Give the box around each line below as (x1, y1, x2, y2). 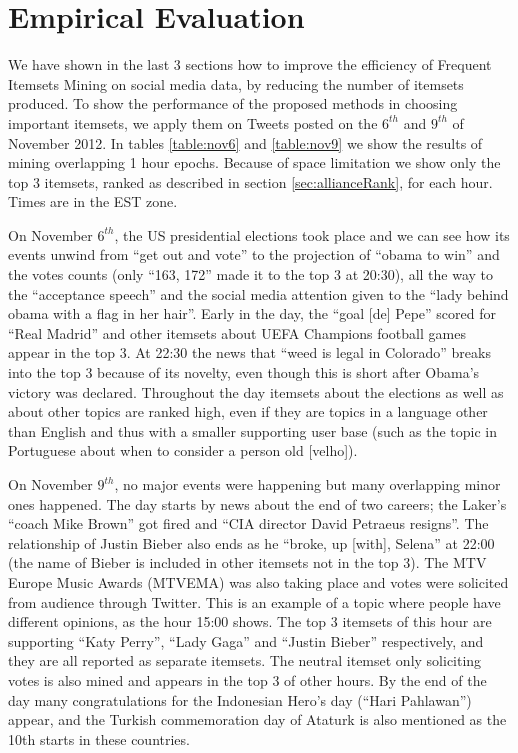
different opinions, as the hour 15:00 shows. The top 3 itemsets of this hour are (8, 611, 492, 632)
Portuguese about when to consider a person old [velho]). (8, 440, 358, 461)
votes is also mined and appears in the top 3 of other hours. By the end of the (8, 669, 487, 690)
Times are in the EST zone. (8, 191, 178, 212)
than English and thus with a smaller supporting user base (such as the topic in (8, 420, 498, 441)
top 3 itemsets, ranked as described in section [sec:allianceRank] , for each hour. (8, 171, 493, 192)
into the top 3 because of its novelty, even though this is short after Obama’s (8, 362, 480, 383)
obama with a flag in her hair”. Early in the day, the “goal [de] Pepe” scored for (8, 303, 496, 324)
